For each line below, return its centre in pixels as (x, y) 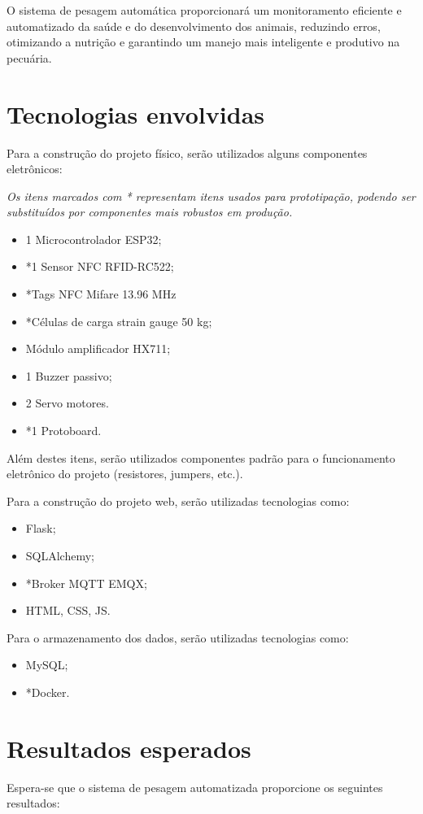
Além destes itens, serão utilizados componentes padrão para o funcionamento (201, 457)
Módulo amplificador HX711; (98, 348)
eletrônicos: (35, 169)
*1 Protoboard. (63, 431)
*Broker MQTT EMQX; (86, 583)
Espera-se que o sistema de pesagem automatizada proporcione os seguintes (195, 787)
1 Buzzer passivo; (69, 375)
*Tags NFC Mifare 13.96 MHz (101, 294)
